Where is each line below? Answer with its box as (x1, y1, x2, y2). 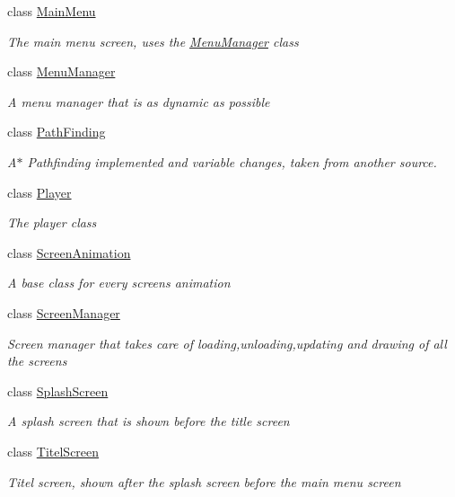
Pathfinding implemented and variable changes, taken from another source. (27, 152, 437, 171)
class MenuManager (7, 62, 116, 81)
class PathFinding (7, 122, 106, 141)
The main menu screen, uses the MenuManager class (7, 31, 299, 50)
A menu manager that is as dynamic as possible (7, 92, 270, 111)
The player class (7, 213, 97, 232)
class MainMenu (7, 2, 96, 20)
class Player (7, 182, 72, 201)
